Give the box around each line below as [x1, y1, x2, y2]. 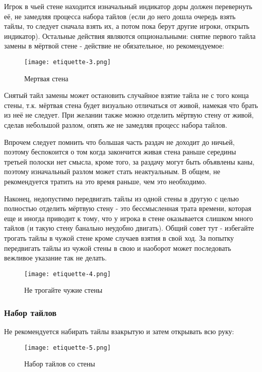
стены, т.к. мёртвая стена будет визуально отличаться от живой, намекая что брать [4, 99, 258, 110]
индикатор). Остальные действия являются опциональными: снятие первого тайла [4, 30, 256, 41]
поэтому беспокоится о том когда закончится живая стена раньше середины [4, 146, 236, 157]
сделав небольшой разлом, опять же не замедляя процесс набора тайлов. [4, 120, 227, 130]
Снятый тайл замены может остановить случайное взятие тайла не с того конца [4, 90, 249, 100]
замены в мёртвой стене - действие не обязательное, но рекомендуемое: [4, 40, 224, 51]
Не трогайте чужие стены [24, 285, 103, 295]
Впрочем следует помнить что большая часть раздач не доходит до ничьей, [4, 136, 235, 147]
